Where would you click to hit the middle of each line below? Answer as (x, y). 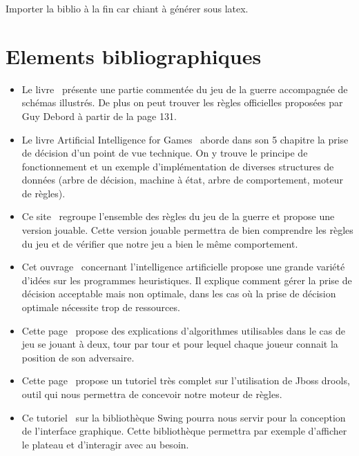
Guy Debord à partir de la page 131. (99, 116)
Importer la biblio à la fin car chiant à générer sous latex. (127, 8)
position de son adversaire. (78, 357)
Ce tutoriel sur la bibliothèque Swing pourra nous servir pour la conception (184, 417)
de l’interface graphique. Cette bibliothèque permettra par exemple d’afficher (184, 431)
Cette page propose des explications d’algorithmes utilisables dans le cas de (183, 330)
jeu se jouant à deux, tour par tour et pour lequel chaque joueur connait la (180, 344)
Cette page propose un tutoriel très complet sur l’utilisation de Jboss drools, (186, 380)
